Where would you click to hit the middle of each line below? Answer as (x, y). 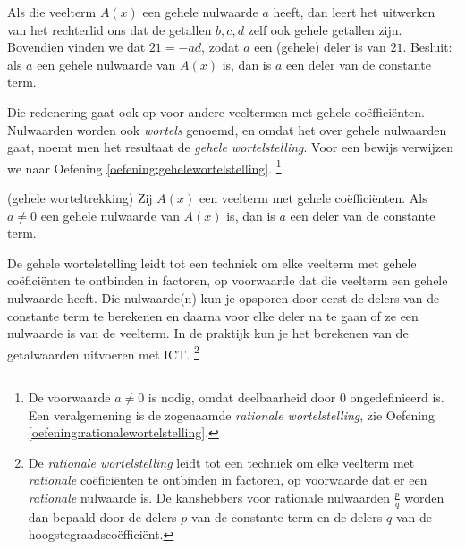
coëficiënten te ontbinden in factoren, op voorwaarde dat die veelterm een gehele (228, 280)
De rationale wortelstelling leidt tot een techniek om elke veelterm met (221, 462)
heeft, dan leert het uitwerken (354, 12)
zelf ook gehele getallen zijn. (325, 29)
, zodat (220, 47)
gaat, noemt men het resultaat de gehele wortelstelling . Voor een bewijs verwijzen (230, 147)
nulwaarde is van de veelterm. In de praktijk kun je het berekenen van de (208, 333)
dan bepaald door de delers (102, 516)
